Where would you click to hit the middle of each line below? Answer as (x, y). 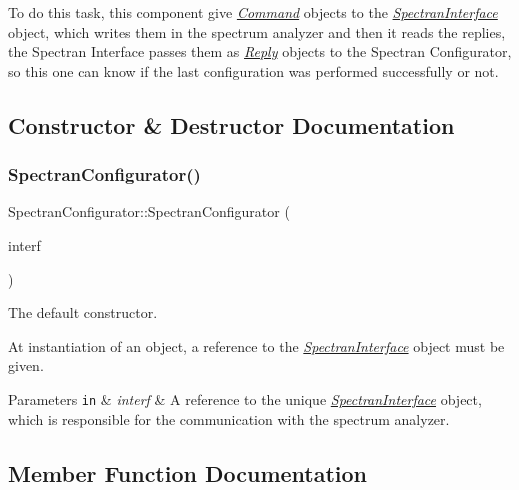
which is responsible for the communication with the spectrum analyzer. (229, 418)
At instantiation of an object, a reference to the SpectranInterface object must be (256, 345)
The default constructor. (83, 312)
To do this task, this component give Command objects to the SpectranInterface (253, 12)
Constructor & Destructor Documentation (231, 124)
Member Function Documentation (188, 472)
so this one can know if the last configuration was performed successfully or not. (253, 70)
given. (26, 365)
